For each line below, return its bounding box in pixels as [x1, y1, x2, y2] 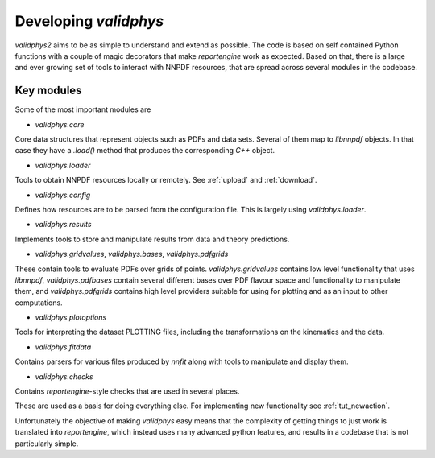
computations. [14, 298, 64, 307]
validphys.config [35, 190, 91, 200]
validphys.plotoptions [35, 312, 107, 322]
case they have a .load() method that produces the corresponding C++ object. [14, 146, 275, 155]
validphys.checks [35, 371, 93, 382]
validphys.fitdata [35, 342, 92, 352]
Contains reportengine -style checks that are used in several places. [14, 386, 240, 396]
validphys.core [35, 119, 85, 129]
